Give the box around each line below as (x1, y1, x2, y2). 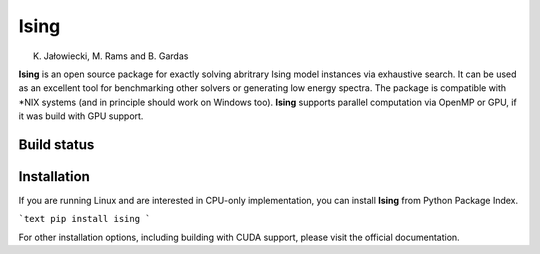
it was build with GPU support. (18, 110, 144, 122)
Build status (18, 136, 95, 153)
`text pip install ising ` (18, 213, 151, 225)
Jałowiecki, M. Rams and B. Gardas (43, 50, 189, 62)
